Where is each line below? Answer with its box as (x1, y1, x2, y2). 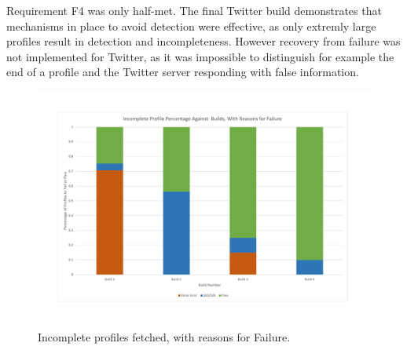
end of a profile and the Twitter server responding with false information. (6, 64, 359, 80)
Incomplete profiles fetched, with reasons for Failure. (38, 329, 291, 345)
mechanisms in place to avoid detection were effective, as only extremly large (6, 17, 376, 34)
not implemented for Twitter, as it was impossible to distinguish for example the (6, 48, 394, 64)
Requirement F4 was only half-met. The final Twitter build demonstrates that (6, 2, 382, 18)
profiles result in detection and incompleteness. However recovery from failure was (6, 33, 401, 49)
